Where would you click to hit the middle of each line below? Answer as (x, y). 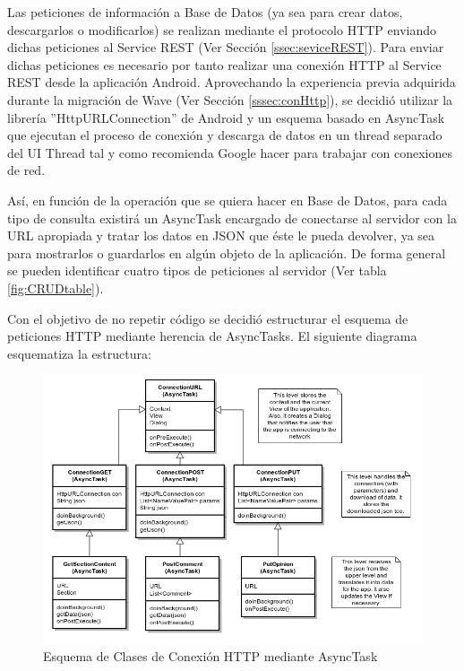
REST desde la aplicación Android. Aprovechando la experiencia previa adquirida (232, 82)
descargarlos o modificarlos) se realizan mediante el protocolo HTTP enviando (222, 29)
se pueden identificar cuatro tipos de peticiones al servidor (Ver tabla (197, 270)
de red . (26, 170)
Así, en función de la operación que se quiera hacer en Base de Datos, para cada (228, 200)
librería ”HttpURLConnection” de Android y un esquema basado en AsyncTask (226, 117)
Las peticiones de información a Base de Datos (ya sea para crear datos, (205, 12)
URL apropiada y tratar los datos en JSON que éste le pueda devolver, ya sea (221, 235)
